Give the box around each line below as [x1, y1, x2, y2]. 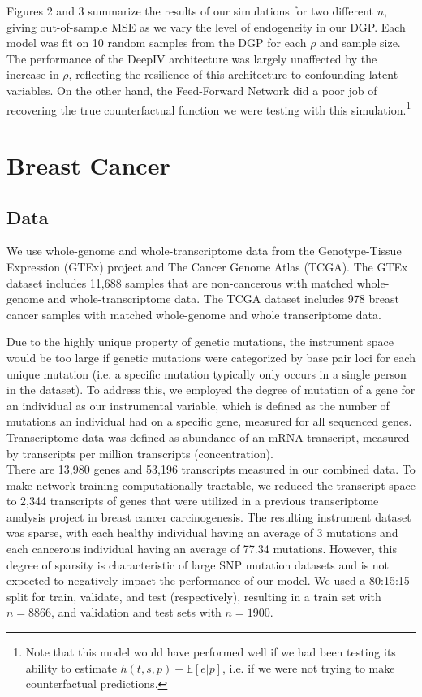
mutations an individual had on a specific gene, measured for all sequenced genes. [6, 413, 412, 430]
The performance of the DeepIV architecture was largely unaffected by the [6, 50, 377, 67]
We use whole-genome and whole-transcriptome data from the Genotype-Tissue [6, 242, 402, 259]
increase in [6, 66, 59, 83]
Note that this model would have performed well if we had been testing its [25, 643, 396, 660]
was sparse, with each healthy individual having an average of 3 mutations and [6, 524, 398, 541]
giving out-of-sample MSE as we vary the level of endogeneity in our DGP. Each [6, 18, 406, 35]
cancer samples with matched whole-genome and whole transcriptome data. [6, 305, 381, 323]
